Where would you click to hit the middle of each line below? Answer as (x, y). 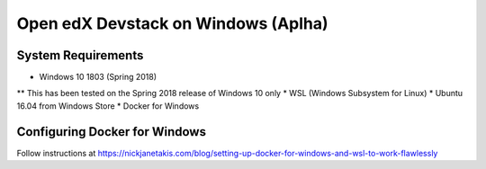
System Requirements (80, 55)
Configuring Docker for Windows (112, 132)
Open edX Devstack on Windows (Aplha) (172, 23)
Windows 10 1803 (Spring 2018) (98, 77)
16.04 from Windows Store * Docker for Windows (108, 106)
